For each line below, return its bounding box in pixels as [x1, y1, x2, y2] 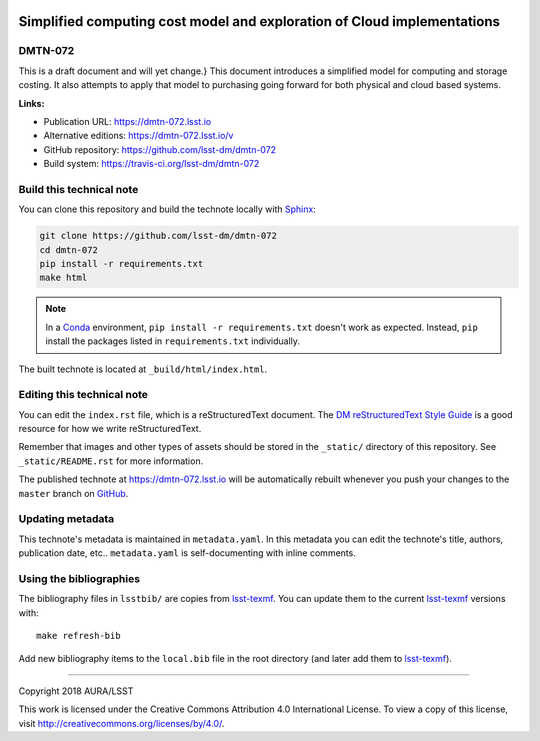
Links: [18, 97, 45, 109]
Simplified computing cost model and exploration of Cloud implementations [18, 13, 500, 30]
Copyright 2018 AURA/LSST [18, 685, 134, 697]
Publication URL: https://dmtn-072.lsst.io [43, 115, 212, 127]
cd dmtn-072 [39, 244, 99, 255]
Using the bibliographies [18, 571, 140, 585]
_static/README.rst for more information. [18, 455, 204, 467]
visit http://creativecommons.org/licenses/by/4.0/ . [18, 717, 225, 729]
